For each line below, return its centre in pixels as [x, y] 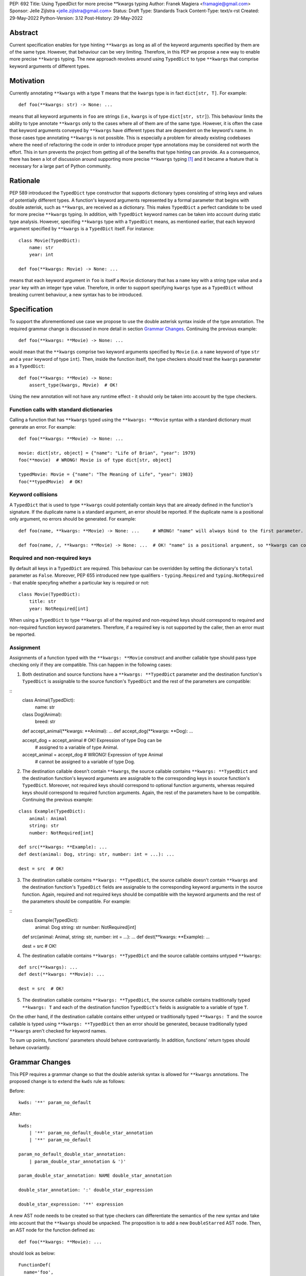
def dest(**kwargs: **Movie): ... [61, 974]
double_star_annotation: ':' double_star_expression [86, 1190]
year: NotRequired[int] [59, 608]
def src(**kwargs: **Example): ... [63, 847]
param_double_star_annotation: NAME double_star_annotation [95, 1176]
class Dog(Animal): [42, 714]
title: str [43, 602]
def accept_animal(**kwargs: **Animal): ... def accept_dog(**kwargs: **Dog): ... [108, 731]
